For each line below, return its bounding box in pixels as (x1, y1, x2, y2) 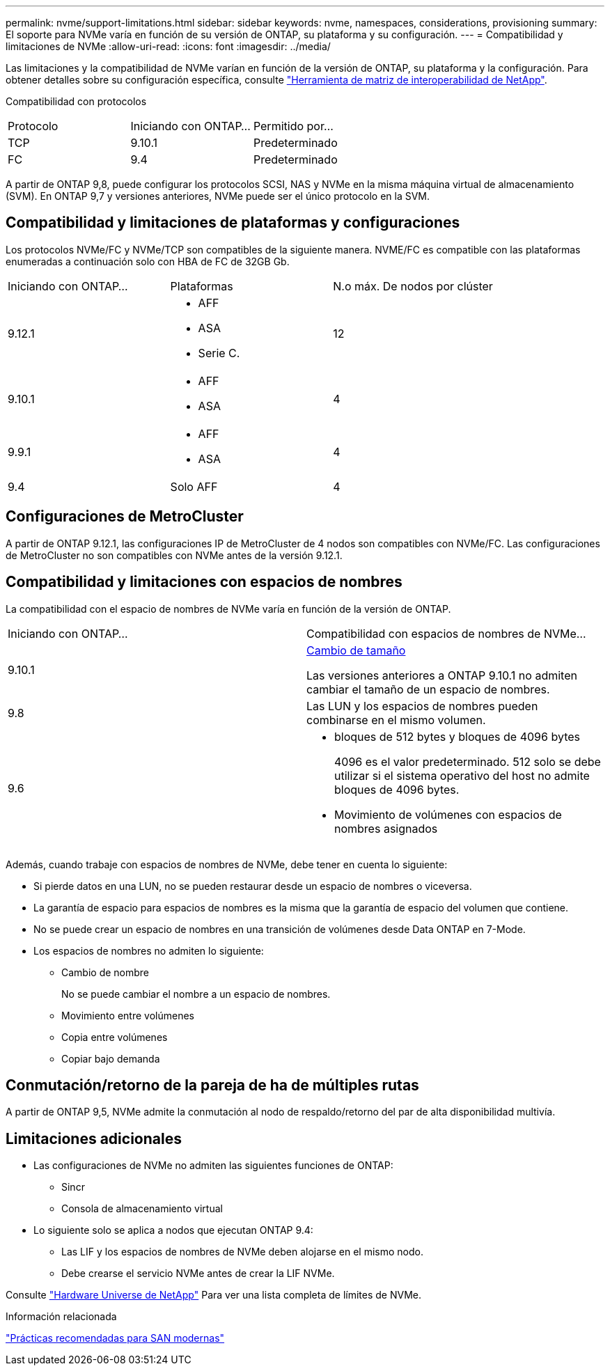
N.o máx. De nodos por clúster (333, 279, 493, 293)
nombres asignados (334, 821, 438, 836)
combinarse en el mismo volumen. (306, 712, 486, 727)
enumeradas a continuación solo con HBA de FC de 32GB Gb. (6, 255, 290, 267)
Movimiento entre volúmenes (61, 1009, 194, 1021)
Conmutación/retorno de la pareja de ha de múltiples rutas (6, 1076, 419, 1094)
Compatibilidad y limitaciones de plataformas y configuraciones (6, 214, 460, 232)
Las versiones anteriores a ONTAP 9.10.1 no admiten (306, 668, 577, 682)
